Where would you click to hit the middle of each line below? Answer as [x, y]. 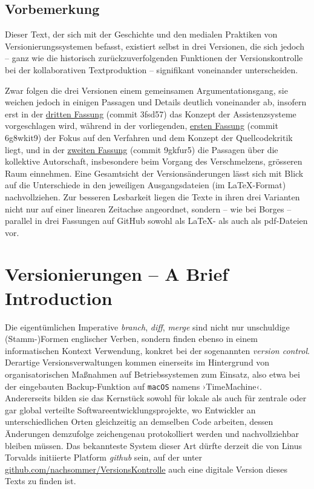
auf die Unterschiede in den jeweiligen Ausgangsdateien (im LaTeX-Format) [146, 185]
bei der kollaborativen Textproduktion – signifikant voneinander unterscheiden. [152, 69]
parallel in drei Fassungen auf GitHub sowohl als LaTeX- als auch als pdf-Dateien [156, 221]
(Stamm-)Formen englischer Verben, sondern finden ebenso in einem [131, 339]
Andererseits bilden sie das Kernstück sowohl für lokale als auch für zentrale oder [156, 398]
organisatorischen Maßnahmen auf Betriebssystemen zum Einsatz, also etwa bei [152, 374]
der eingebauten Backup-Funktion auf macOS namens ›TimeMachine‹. [133, 386]
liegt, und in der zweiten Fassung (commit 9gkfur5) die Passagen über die [142, 149]
